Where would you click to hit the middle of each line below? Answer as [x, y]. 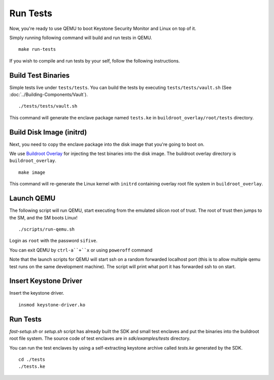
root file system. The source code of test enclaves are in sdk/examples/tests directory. [100, 338]
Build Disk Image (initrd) [48, 132]
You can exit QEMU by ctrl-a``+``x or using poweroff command [81, 250]
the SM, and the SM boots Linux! [44, 217]
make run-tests [37, 49]
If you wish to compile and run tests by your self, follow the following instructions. [95, 60]
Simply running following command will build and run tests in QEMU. [81, 38]
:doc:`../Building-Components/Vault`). [49, 94]
